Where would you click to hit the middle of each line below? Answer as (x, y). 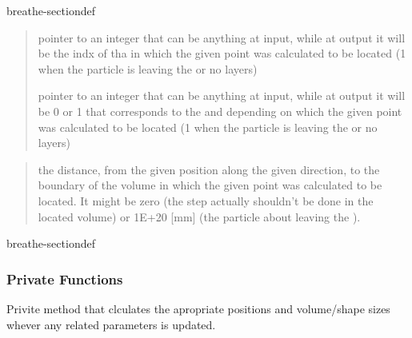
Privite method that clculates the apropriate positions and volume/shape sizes (198, 308)
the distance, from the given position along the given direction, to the (209, 169)
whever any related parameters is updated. (111, 324)
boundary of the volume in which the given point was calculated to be (210, 185)
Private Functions (65, 278)
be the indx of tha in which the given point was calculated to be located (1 (222, 53)
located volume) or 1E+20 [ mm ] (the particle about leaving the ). (199, 216)
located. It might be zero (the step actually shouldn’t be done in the (206, 200)
